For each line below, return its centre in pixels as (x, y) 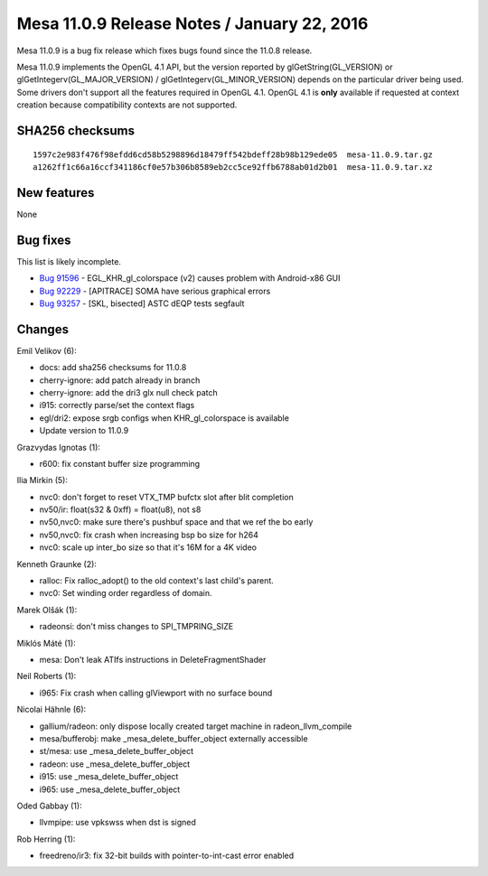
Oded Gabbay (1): (49, 806)
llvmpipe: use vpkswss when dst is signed (117, 823)
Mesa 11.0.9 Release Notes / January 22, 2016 (192, 23)
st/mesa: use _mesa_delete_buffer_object (117, 751)
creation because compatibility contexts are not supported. (127, 105)
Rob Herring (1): (46, 839)
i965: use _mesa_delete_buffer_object (110, 789)
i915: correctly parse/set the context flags (117, 405)
